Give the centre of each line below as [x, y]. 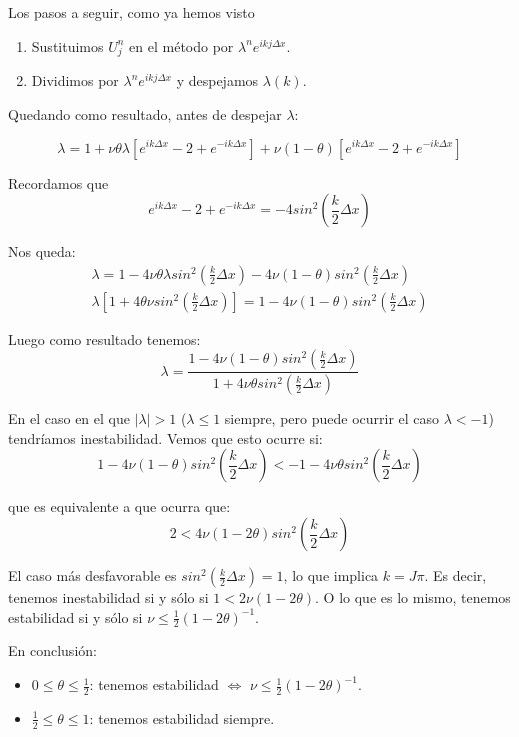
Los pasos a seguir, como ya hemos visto [131, 12]
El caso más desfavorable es [92, 575]
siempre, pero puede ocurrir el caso [332, 418]
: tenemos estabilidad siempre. [182, 717]
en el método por [181, 45]
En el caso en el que [69, 418]
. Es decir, [455, 575]
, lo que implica [331, 575]
